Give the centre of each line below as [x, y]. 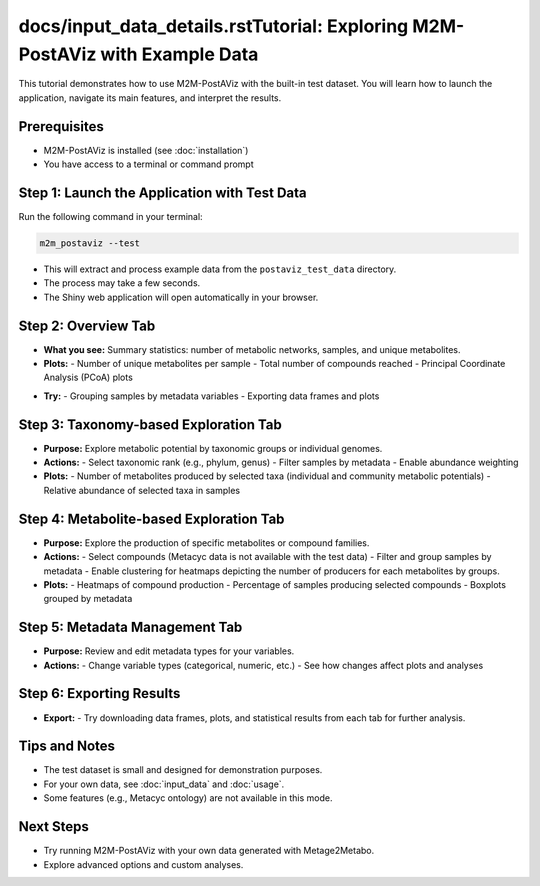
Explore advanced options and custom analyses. [143, 864]
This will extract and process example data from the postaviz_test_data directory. [220, 269]
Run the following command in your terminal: [111, 216]
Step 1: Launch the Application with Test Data [162, 192]
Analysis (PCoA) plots [88, 377]
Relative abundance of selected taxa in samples [141, 490]
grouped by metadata [88, 599]
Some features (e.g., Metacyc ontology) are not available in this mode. [188, 798]
